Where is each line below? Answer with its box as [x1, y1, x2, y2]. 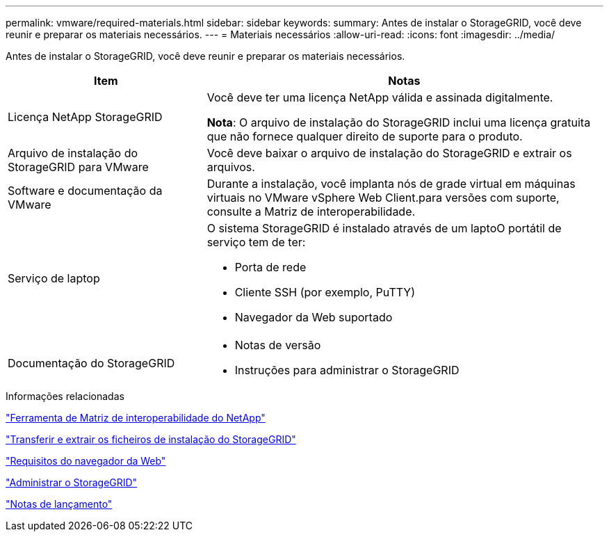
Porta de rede [234, 260, 307, 274]
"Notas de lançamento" [6, 498, 113, 510]
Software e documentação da [8, 184, 163, 198]
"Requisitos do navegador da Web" [6, 455, 166, 467]
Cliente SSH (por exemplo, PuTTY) [234, 285, 416, 299]
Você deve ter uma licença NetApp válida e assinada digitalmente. [206, 90, 553, 104]
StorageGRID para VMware [8, 160, 149, 174]
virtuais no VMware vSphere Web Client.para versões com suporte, [206, 191, 560, 205]
